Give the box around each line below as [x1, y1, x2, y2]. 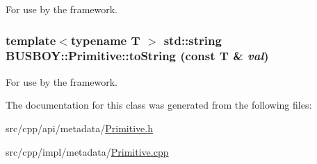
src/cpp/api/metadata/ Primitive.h [6, 120, 153, 135]
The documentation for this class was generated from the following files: [6, 98, 312, 112]
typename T [70, 31, 140, 48]
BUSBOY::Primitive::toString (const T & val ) [6, 47, 269, 64]
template [6, 31, 56, 48]
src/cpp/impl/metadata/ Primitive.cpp [6, 144, 169, 158]
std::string [163, 31, 222, 48]
